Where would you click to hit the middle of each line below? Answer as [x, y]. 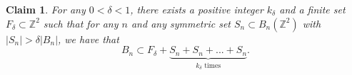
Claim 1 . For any [46, 9]
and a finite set [312, 9]
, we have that [89, 39]
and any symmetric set [181, 23]
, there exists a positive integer [197, 9]
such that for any [81, 23]
